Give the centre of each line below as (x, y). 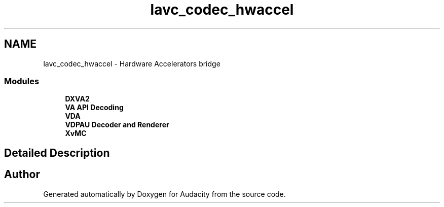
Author (22, 175)
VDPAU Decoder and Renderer (117, 125)
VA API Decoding (94, 108)
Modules (22, 81)
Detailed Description (57, 153)
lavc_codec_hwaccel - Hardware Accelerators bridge (132, 63)
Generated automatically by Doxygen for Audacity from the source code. (164, 194)
